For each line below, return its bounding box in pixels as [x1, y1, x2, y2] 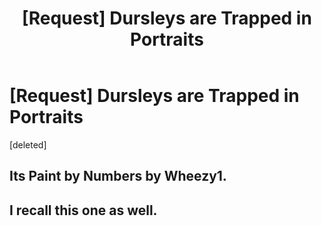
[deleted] [9, 138, 47, 151]
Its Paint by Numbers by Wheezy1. [9, 168, 227, 185]
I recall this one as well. [9, 202, 158, 219]
